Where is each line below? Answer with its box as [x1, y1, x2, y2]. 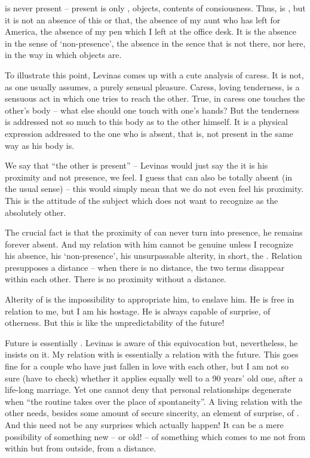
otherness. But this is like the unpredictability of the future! [5, 316, 225, 329]
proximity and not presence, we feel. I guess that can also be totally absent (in [5, 170, 293, 183]
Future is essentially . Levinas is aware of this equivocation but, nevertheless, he [5, 336, 298, 349]
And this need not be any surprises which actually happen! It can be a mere [5, 419, 284, 430]
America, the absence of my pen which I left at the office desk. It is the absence [5, 25, 296, 38]
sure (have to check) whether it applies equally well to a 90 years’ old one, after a [5, 371, 303, 384]
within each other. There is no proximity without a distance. [5, 273, 226, 285]
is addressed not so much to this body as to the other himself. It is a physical [5, 115, 288, 128]
